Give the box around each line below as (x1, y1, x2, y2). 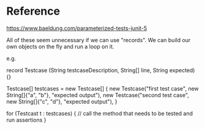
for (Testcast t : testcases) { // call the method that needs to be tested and (6, 109, 193, 117)
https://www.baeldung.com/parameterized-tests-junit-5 (6, 24, 147, 32)
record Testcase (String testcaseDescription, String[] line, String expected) (6, 66, 195, 74)
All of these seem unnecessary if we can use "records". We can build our (6, 36, 191, 43)
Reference (6, 4, 60, 18)
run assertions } (6, 116, 47, 123)
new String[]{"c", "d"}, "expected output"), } (6, 98, 117, 105)
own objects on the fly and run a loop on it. (6, 43, 114, 50)
